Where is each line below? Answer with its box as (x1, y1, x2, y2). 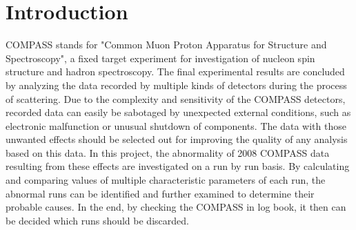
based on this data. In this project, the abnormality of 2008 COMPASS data (6, 145, 330, 160)
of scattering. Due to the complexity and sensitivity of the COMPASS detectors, (6, 91, 346, 106)
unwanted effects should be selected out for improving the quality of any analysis (6, 132, 348, 146)
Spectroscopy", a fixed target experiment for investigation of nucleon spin (6, 50, 315, 65)
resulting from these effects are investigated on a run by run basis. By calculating (6, 159, 350, 173)
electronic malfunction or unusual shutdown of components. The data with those (6, 118, 346, 133)
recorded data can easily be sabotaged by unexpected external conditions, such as (6, 105, 351, 119)
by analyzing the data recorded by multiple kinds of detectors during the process (6, 77, 347, 92)
